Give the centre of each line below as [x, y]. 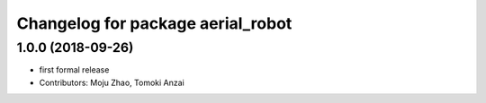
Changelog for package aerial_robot [154, 23]
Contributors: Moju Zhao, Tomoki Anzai [112, 82]
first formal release [74, 70]
